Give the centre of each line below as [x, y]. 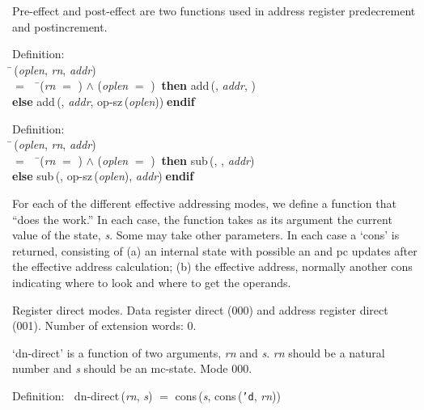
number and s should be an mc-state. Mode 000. [132, 368]
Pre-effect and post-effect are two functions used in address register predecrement [214, 11]
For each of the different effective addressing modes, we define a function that [204, 203]
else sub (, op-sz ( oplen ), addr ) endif [103, 176]
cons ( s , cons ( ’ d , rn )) [228, 395]
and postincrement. [60, 26]
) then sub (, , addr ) [203, 160]
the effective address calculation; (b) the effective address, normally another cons [212, 266]
